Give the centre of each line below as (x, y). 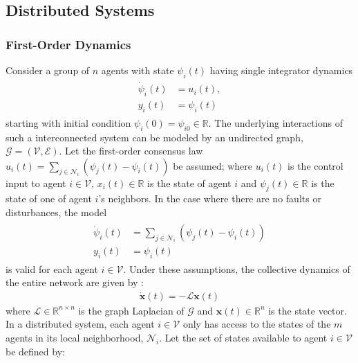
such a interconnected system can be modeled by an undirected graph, (154, 137)
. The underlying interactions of (275, 122)
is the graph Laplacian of (131, 310)
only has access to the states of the (257, 324)
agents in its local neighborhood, (75, 337)
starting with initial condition (68, 122)
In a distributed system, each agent (80, 324)
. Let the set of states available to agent (243, 337)
